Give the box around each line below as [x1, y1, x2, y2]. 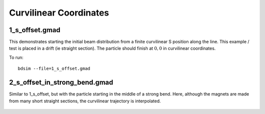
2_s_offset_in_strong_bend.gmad [9, 78, 113, 87]
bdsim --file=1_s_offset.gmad [18, 66, 91, 72]
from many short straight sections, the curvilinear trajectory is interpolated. [9, 98, 161, 104]
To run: [9, 54, 24, 60]
